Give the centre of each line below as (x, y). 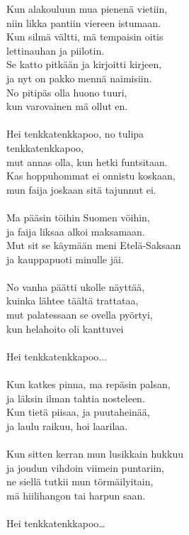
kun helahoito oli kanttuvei (65, 328)
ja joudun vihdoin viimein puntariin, (85, 467)
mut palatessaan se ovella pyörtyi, (80, 315)
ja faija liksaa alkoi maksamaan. (76, 231)
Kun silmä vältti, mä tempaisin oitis (85, 37)
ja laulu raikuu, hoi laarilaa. (67, 425)
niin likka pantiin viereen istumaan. (84, 22)
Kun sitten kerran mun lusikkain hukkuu (95, 453)
